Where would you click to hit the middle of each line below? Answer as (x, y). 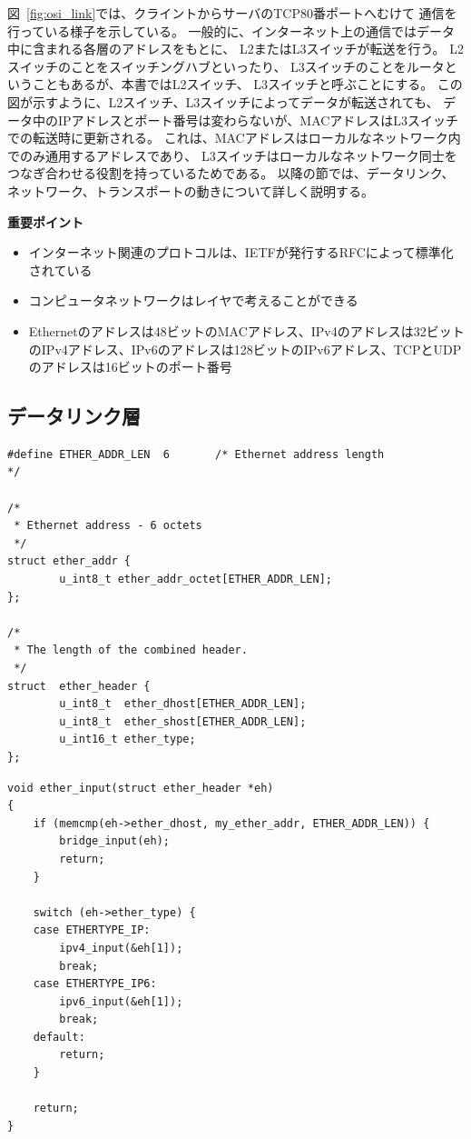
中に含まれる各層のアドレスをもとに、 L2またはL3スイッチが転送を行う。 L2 (236, 49)
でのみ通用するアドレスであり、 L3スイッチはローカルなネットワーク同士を (232, 155)
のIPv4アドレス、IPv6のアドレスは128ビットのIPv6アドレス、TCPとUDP (245, 349)
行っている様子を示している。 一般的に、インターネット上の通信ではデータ (231, 30)
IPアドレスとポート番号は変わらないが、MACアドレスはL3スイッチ (258, 120)
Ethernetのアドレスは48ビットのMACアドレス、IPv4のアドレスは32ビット (246, 330)
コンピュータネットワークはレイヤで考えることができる (193, 300)
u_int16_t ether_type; (128, 739)
